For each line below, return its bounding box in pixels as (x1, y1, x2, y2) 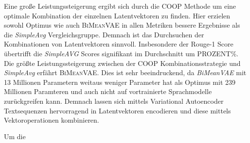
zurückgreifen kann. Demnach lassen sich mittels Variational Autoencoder (4, 95, 224, 106)
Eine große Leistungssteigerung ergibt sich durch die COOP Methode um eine (4, 1, 236, 11)
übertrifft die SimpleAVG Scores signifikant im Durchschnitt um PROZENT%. (4, 48, 238, 58)
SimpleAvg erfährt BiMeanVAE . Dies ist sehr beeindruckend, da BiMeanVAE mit (4, 67, 247, 78)
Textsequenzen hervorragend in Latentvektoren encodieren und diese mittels (4, 105, 231, 115)
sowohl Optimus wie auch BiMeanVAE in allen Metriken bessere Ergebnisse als (4, 20, 240, 30)
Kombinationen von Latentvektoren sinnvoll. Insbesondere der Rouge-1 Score (4, 39, 233, 49)
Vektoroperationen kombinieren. (4, 115, 99, 125)
